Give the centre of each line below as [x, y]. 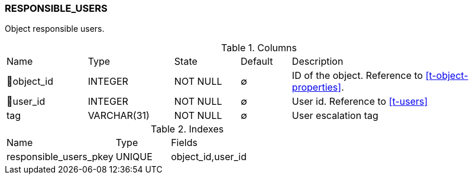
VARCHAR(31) [119, 116]
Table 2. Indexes [187, 129]
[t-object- [447, 76]
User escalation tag [335, 116]
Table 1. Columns [259, 48]
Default [257, 62]
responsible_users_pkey [60, 157]
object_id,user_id [209, 157]
